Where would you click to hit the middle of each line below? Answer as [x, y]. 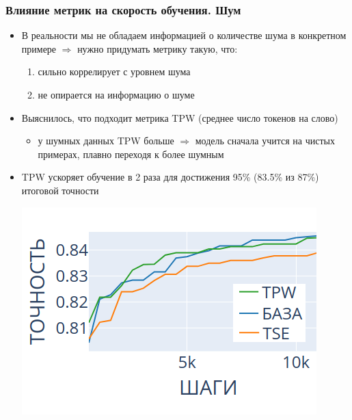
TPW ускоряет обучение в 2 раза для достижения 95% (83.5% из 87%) [170, 177]
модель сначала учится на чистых [265, 141]
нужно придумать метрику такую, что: [158, 48]
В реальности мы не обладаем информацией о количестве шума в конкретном [184, 35]
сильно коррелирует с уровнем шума [114, 71]
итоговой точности [60, 190]
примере [39, 48]
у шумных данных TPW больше [106, 141]
